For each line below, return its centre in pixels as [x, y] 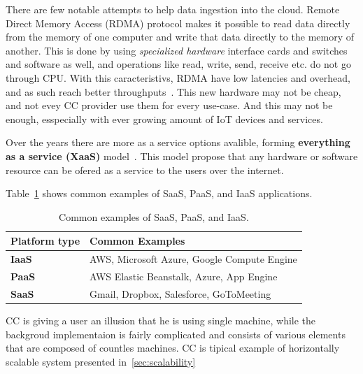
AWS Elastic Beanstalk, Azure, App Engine [184, 276]
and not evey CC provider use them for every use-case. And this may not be [169, 105]
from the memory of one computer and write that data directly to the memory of [180, 37]
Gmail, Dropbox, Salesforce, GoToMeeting [180, 293]
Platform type [45, 241]
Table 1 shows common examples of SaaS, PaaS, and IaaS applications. [159, 193]
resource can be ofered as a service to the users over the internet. [145, 170]
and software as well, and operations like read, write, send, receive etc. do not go [178, 64]
